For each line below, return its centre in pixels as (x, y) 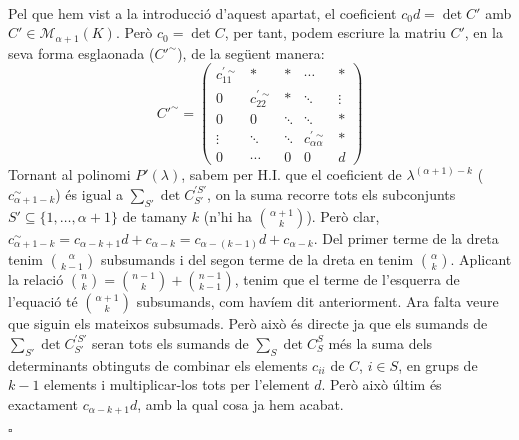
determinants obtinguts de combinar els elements (158, 364)
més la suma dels (380, 342)
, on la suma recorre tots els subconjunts (331, 193)
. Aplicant (481, 259)
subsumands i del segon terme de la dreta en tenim (257, 259)
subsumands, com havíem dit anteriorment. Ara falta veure (317, 301)
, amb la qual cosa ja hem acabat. (240, 403)
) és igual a (89, 193)
